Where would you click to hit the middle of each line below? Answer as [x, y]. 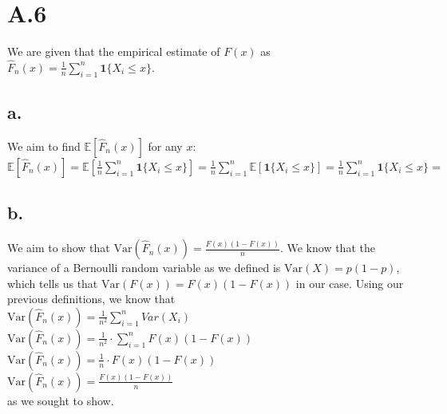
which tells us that [53, 283]
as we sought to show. [61, 400]
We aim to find [44, 146]
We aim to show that [59, 248]
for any [165, 146]
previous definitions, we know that [91, 299]
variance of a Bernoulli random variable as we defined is [144, 268]
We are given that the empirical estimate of [114, 51]
